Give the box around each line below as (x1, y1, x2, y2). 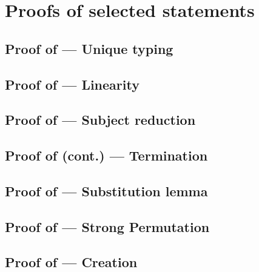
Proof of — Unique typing (5, 39, 173, 58)
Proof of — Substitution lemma (5, 181, 208, 200)
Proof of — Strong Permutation (5, 217, 210, 236)
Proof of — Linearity (5, 75, 140, 93)
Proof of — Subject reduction (5, 110, 196, 129)
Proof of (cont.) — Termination (5, 146, 208, 165)
